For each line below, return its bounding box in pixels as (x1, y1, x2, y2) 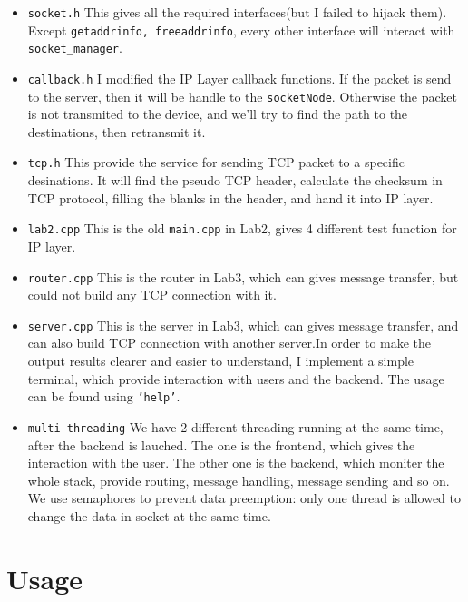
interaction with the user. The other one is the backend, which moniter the (27, 453, 444, 472)
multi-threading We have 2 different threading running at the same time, (27, 417, 444, 436)
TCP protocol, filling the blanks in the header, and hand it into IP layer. (27, 188, 434, 207)
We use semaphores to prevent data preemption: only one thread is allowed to (27, 489, 462, 508)
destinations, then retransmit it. (27, 122, 206, 141)
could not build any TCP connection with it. (27, 285, 277, 304)
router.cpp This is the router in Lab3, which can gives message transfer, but (27, 267, 459, 286)
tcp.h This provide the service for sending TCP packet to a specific (27, 153, 405, 172)
